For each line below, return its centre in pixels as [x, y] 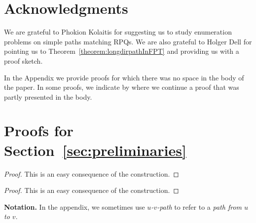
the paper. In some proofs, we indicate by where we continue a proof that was [122, 87]
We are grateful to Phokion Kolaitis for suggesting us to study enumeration [118, 32]
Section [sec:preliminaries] [95, 150]
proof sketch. [23, 60]
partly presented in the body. [48, 96]
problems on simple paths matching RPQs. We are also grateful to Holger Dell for [128, 41]
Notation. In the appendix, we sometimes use [74, 206]
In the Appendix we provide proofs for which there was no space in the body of [124, 77]
